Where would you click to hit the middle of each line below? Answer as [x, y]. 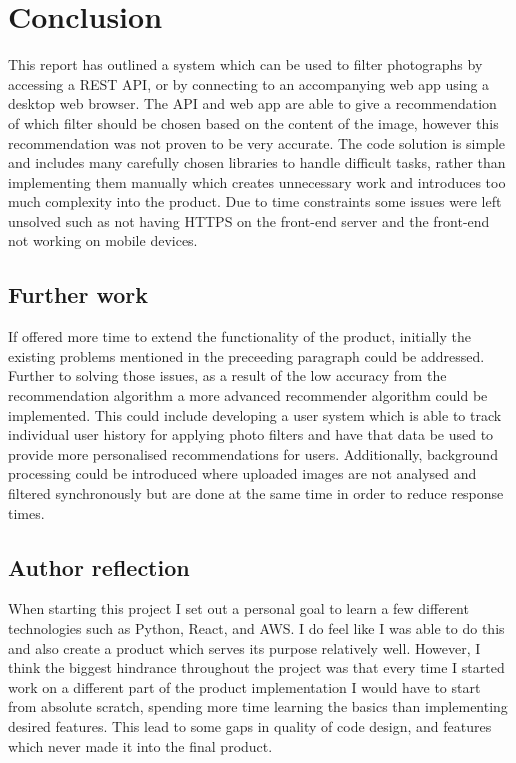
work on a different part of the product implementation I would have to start [244, 686]
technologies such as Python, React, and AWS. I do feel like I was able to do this [256, 628]
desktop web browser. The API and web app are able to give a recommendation [252, 103]
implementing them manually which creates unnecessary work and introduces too [257, 181]
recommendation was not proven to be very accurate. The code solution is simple [257, 142]
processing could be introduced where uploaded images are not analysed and [242, 473]
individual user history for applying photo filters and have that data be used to [251, 434]
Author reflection [99, 566]
